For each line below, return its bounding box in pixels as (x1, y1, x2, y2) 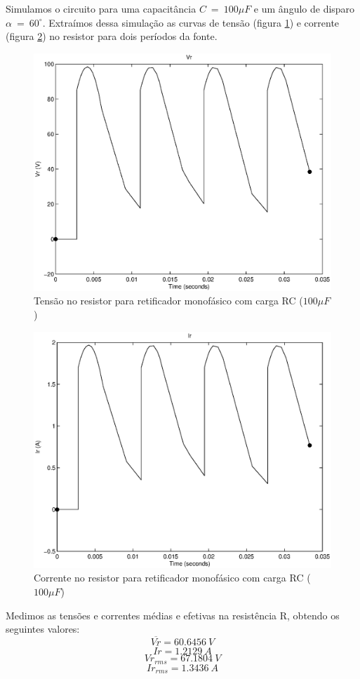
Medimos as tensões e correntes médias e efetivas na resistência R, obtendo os (6, 607, 340, 622)
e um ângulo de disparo (253, 1, 355, 15)
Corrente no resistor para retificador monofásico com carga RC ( (34, 570, 311, 585)
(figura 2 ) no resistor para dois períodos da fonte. (6, 29, 218, 43)
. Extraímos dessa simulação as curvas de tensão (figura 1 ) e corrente (42, 15, 340, 29)
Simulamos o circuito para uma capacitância (6, 1, 196, 15)
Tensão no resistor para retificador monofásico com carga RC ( (34, 293, 303, 308)
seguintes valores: (6, 621, 80, 636)
